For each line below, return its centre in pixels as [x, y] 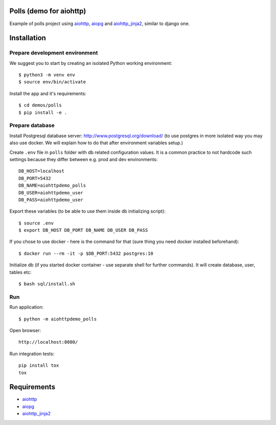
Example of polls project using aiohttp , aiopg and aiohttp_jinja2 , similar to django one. [100, 24]
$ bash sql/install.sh [47, 284]
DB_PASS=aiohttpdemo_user [51, 200]
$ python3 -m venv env [47, 75]
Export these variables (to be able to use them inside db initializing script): [87, 211]
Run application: [26, 307]
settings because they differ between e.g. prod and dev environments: [84, 159]
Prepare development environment [54, 53]
